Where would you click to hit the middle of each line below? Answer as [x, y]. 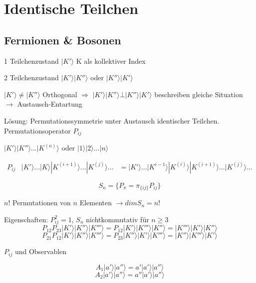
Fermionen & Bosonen [63, 40]
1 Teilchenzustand [31, 61]
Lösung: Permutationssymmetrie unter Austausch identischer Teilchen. [112, 120]
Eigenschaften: [26, 219]
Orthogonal [60, 94]
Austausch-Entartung [50, 104]
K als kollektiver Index [111, 61]
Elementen [96, 203]
